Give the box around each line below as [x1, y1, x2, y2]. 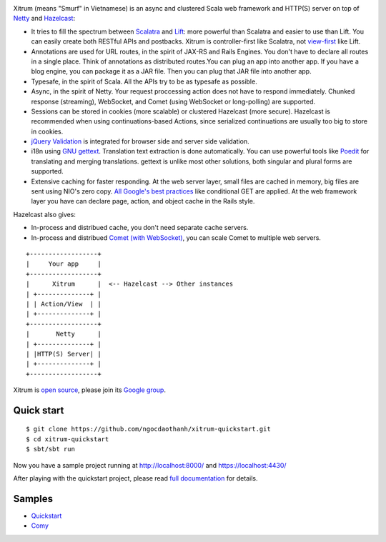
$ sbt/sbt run [26, 445, 75, 453]
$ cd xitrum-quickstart [26, 435, 109, 443]
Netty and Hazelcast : [13, 14, 75, 23]
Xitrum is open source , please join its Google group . [13, 386, 166, 394]
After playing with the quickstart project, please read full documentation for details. [13, 474, 258, 483]
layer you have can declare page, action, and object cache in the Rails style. [31, 197, 255, 206]
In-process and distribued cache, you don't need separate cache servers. [31, 224, 249, 232]
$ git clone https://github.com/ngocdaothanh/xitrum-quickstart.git [26, 425, 271, 433]
